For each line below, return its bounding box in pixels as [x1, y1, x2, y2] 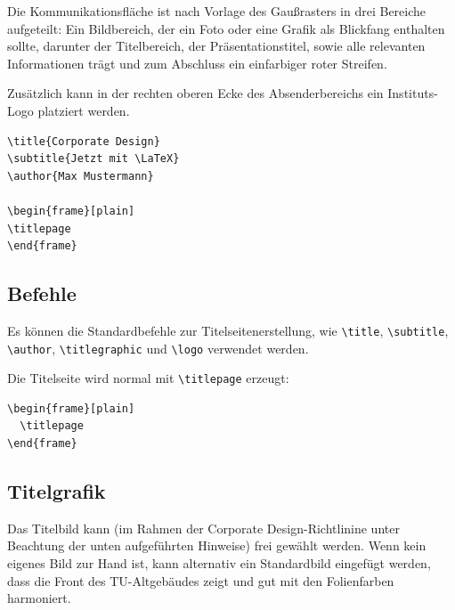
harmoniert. [7, 589, 71, 607]
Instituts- [387, 84, 438, 102]
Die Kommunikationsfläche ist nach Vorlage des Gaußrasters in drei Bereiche [7, 2, 427, 20]
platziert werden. [37, 101, 130, 119]
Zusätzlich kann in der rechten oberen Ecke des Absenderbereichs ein [7, 84, 384, 102]
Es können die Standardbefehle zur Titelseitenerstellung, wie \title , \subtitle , [7, 321, 449, 339]
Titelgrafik [7, 477, 106, 505]
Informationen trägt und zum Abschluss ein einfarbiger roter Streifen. [7, 53, 387, 72]
